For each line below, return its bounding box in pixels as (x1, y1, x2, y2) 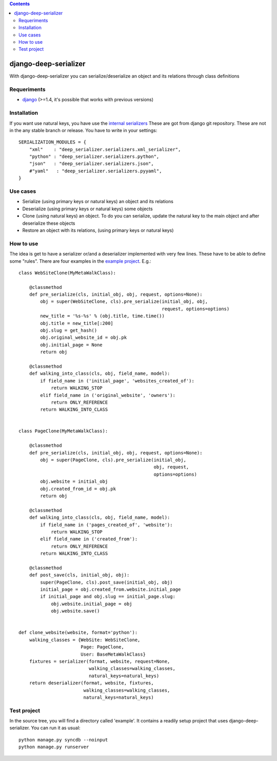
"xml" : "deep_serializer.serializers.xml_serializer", (29, 147, 181, 152)
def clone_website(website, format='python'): (18, 630, 138, 636)
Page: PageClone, (80, 644, 124, 650)
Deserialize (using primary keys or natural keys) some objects (22, 206, 153, 212)
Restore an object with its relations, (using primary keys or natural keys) (22, 227, 174, 233)
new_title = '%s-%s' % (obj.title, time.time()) (40, 313, 165, 319)
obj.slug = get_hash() (40, 328, 97, 334)
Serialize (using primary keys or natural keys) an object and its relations (22, 198, 174, 205)
